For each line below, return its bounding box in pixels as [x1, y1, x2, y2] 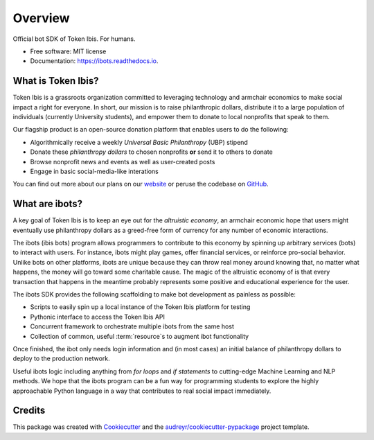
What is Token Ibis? [12, 75, 100, 87]
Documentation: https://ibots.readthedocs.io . [30, 57, 159, 65]
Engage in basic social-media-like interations [30, 167, 159, 175]
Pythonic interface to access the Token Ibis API [30, 313, 166, 321]
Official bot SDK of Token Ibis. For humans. [12, 35, 136, 43]
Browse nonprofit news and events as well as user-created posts [30, 157, 215, 166]
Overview [12, 10, 70, 26]
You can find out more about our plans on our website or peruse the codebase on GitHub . [12, 180, 269, 188]
